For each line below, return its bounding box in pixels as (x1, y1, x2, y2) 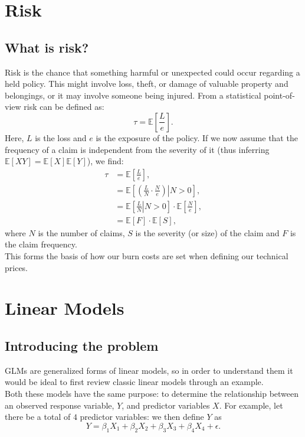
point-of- (264, 89, 295, 101)
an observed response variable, (5, 399, 114, 411)
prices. (5, 261, 28, 273)
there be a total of (5, 410, 71, 423)
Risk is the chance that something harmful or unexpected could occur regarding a (5, 66, 300, 78)
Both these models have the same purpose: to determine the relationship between (5, 387, 299, 399)
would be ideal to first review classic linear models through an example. (5, 376, 264, 388)
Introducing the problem (5, 337, 159, 354)
